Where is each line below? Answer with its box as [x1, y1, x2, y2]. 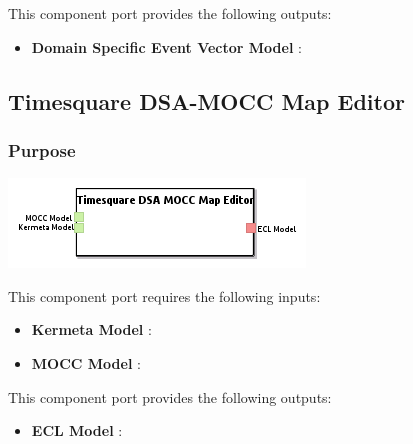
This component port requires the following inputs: [8, 285, 321, 306]
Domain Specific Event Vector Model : [31, 36, 302, 57]
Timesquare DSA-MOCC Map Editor [8, 85, 405, 116]
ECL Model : [31, 420, 123, 441]
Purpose [8, 137, 76, 162]
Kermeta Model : [31, 319, 152, 340]
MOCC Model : [31, 352, 141, 373]
